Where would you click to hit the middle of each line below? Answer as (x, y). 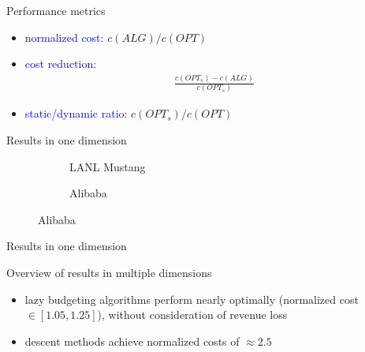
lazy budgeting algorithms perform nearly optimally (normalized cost (192, 299)
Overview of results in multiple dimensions (109, 272)
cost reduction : (61, 64)
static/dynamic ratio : (76, 113)
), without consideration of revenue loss (192, 315)
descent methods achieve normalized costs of (132, 341)
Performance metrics (56, 10)
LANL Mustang (108, 166)
